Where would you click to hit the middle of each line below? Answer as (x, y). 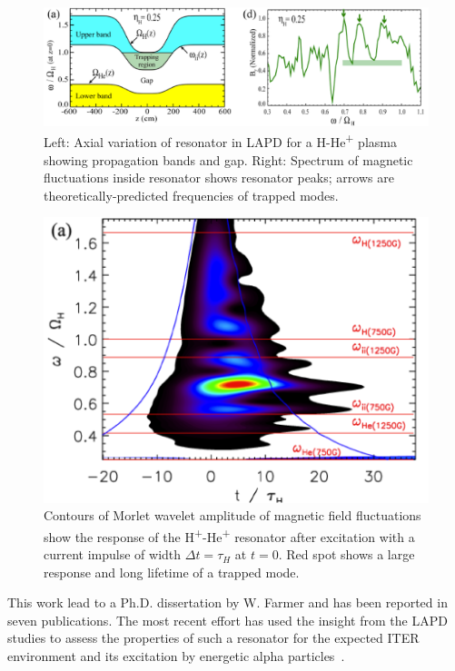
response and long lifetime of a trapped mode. (172, 572)
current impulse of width (113, 554)
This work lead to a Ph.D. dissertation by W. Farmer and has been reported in (227, 602)
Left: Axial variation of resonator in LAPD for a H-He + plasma (220, 141)
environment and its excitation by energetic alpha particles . (176, 656)
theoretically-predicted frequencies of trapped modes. (191, 195)
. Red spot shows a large (346, 554)
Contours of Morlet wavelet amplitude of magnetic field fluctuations (232, 515)
